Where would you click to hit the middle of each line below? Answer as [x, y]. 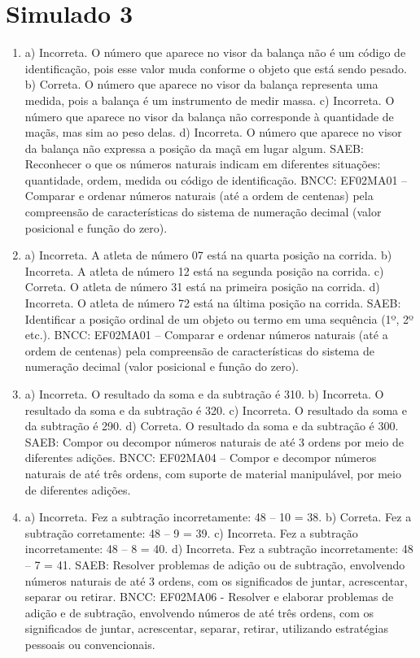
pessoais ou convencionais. [90, 644]
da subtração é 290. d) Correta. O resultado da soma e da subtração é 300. [212, 426]
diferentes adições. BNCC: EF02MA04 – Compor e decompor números [201, 458]
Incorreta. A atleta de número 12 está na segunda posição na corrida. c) [204, 270]
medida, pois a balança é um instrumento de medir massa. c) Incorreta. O [210, 100]
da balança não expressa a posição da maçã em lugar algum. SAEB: [194, 148]
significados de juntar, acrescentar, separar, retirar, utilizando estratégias [206, 628]
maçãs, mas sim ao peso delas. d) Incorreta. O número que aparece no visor [213, 132]
